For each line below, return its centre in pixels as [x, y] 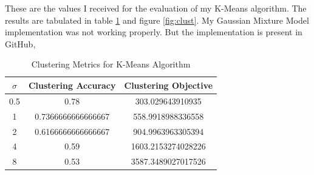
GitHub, [20, 43]
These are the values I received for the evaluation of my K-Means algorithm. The [156, 8]
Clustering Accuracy [72, 85]
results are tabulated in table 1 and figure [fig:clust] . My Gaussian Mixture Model [157, 20]
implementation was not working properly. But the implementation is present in [154, 32]
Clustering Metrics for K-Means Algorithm [111, 64]
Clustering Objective [169, 85]
